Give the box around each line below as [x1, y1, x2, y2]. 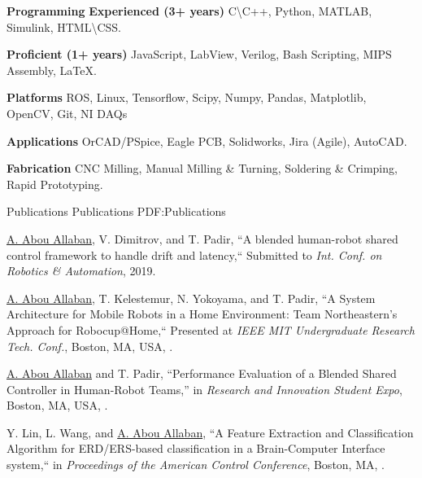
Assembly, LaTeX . [7, 61, 97, 78]
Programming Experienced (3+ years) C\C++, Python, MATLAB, [7, 2, 372, 19]
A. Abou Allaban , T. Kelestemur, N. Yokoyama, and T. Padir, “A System [7, 289, 376, 306]
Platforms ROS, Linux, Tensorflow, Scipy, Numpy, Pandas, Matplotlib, [7, 89, 367, 106]
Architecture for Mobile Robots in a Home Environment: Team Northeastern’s [7, 305, 398, 322]
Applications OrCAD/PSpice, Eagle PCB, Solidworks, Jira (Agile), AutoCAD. [7, 132, 407, 149]
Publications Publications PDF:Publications [7, 203, 226, 220]
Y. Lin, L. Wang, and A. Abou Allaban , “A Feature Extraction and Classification [7, 423, 414, 441]
